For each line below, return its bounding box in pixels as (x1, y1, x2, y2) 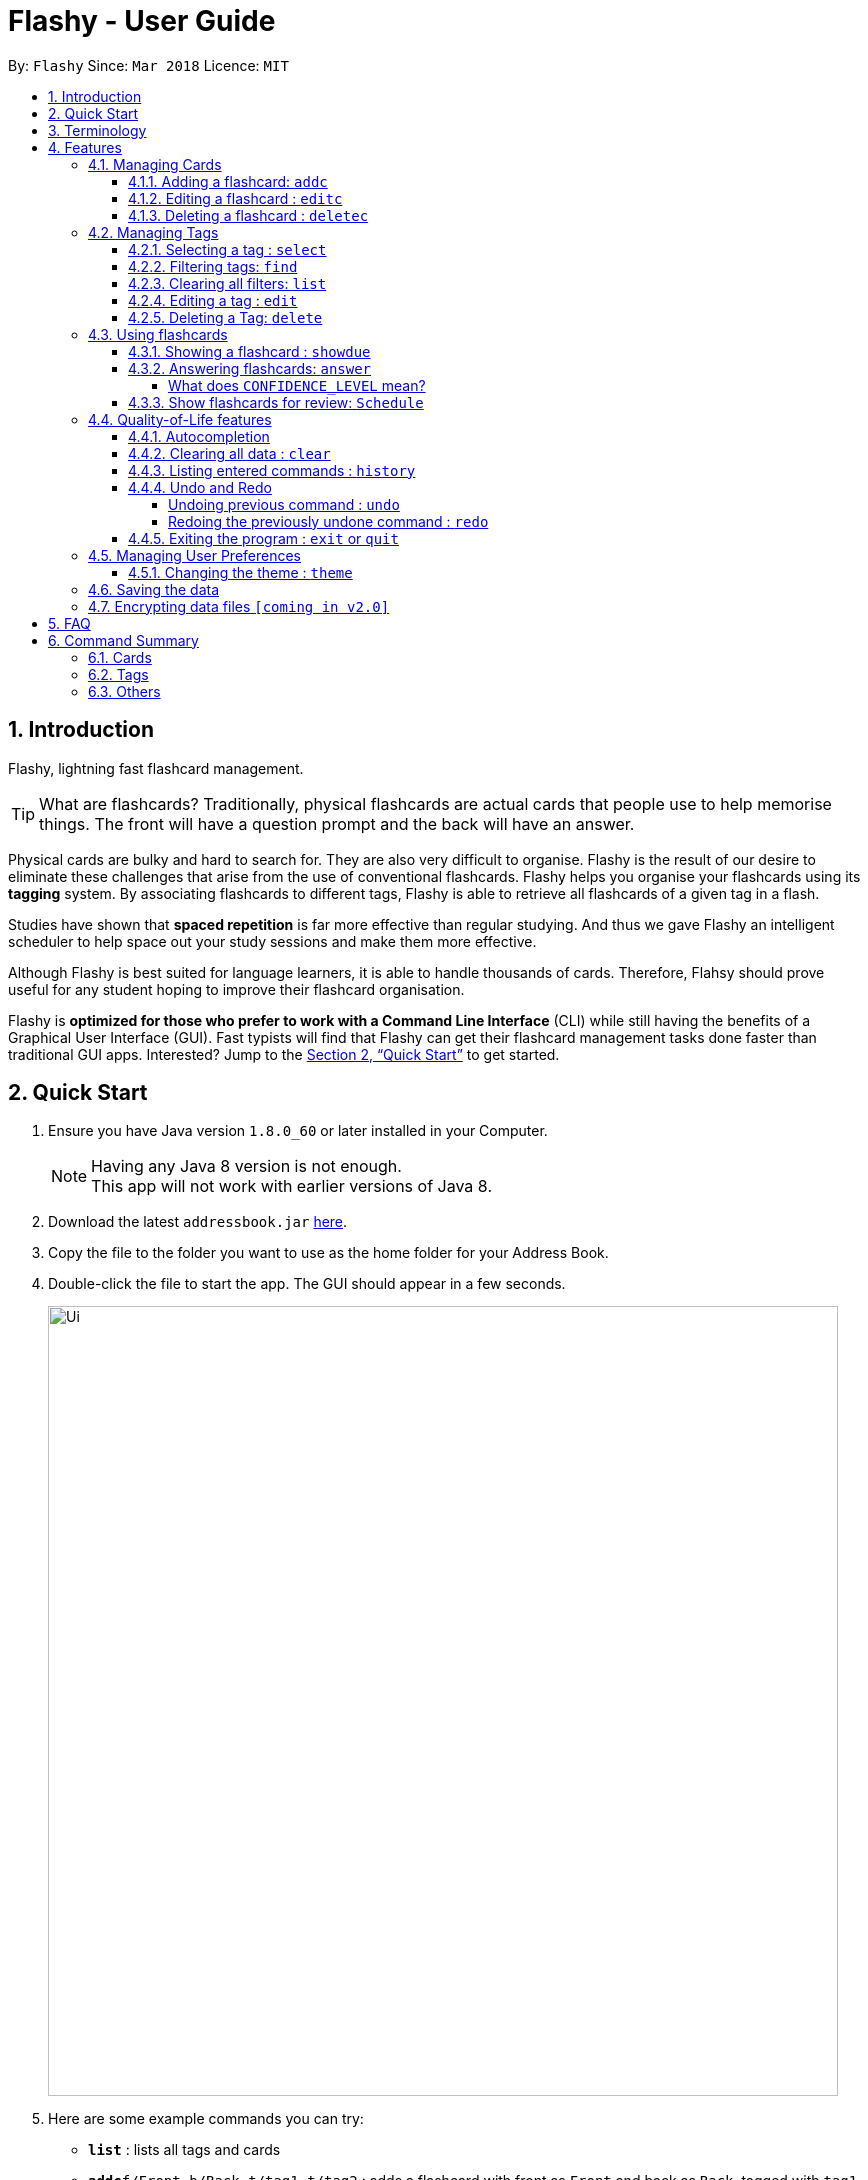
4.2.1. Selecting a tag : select (128, 240, 327, 258)
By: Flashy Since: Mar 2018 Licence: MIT (8, 56, 289, 74)
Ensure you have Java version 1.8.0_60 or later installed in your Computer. (48, 1122, 548, 1140)
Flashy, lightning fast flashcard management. (8, 759, 304, 777)
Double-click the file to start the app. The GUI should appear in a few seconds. (48, 1275, 566, 1293)
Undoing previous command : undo (168, 495, 400, 513)
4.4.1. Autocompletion (128, 427, 270, 445)
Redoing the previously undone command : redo (168, 512, 489, 530)
